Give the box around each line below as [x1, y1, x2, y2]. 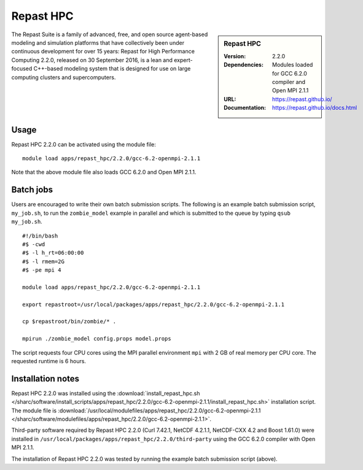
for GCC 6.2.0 [272, 69, 307, 77]
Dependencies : [224, 61, 264, 69]
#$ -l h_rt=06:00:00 [22, 249, 84, 256]
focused [11, 65, 33, 72]
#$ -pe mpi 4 [22, 267, 61, 274]
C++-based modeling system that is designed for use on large [33, 65, 191, 72]
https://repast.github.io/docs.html [272, 104, 357, 112]
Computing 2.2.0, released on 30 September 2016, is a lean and [11, 56, 173, 64]
